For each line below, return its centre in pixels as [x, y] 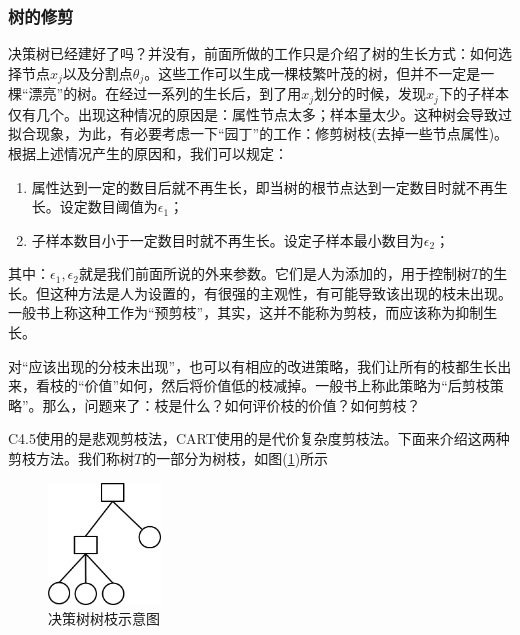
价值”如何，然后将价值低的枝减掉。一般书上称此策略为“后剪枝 [287, 385]
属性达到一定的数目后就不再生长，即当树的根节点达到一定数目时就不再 [262, 186]
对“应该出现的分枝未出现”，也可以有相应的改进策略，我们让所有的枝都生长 [253, 365]
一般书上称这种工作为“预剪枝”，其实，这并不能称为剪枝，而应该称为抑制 [246, 312]
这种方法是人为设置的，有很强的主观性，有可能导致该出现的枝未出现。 [280, 292]
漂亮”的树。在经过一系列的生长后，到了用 [165, 93]
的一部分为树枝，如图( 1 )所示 [235, 458]
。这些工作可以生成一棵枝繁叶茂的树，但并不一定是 [312, 72]
